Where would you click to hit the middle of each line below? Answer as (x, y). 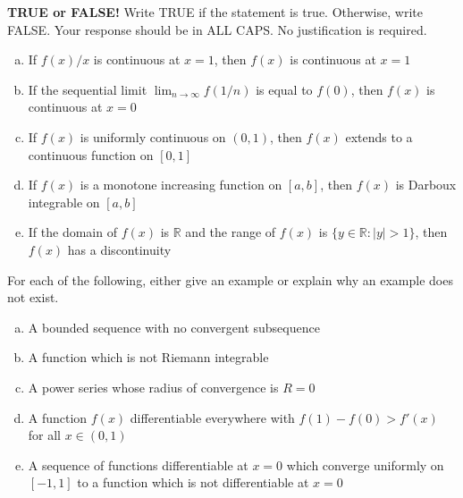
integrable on (64, 202)
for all (45, 435)
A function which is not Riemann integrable (148, 357)
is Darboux (426, 185)
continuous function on (91, 154)
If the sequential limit (88, 89)
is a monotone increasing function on (181, 185)
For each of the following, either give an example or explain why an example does (230, 279)
